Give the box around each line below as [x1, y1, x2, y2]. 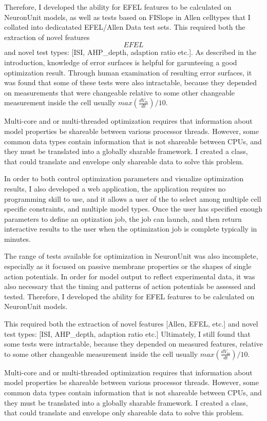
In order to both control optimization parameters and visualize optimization [4, 173, 244, 184]
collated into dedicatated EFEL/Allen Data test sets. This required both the [4, 22, 245, 32]
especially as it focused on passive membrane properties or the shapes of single [4, 261, 252, 272]
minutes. [4, 233, 31, 244]
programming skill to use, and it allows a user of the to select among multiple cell [4, 193, 261, 204]
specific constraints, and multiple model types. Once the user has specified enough [4, 203, 263, 214]
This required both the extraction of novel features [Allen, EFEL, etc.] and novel [4, 318, 258, 329]
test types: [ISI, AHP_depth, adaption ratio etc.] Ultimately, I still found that [4, 328, 251, 339]
